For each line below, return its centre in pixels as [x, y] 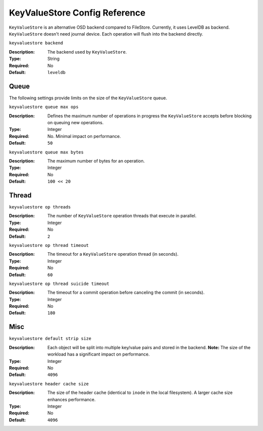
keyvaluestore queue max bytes [46, 152]
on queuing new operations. [75, 122]
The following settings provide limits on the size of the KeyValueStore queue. [88, 98]
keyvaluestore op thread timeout [49, 245]
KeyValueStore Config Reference [77, 13]
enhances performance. [72, 399]
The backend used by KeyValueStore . [87, 52]
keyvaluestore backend [36, 43]
